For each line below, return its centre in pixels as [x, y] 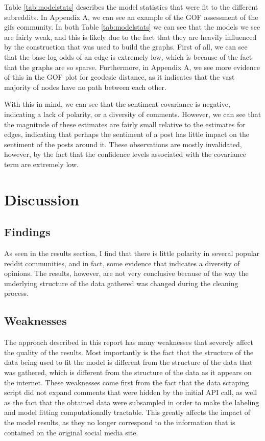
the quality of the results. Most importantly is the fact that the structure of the [129, 352]
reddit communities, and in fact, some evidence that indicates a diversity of [122, 263]
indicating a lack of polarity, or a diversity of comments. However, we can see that [133, 114]
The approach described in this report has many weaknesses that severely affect [129, 342]
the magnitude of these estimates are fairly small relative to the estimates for [125, 124]
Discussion [42, 199]
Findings [27, 232]
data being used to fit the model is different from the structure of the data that [128, 362]
